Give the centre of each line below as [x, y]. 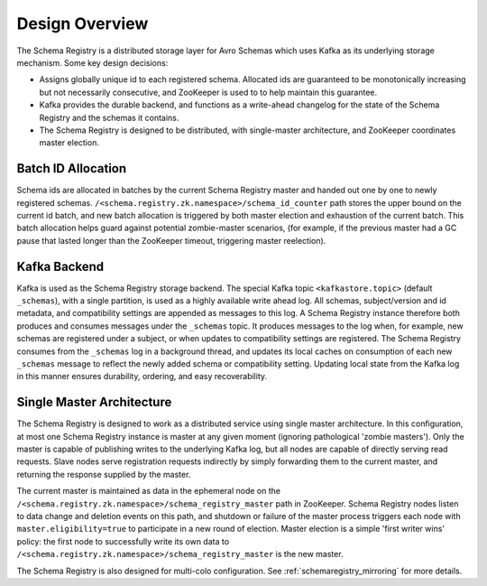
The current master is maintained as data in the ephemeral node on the [149, 491]
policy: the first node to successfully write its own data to [123, 541]
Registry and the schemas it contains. [109, 117]
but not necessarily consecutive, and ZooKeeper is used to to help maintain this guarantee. [208, 92]
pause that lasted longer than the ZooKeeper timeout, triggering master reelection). [171, 240]
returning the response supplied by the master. [104, 474]
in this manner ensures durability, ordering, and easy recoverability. [142, 377]
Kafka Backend [60, 266]
